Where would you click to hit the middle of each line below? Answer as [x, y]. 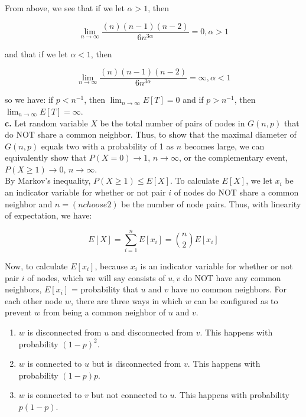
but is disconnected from [136, 364]
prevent [18, 312]
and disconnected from [152, 332]
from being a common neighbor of [104, 312]
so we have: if [29, 100]
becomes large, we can [224, 146]
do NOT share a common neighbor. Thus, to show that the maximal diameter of [151, 134]
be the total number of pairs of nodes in [172, 123]
